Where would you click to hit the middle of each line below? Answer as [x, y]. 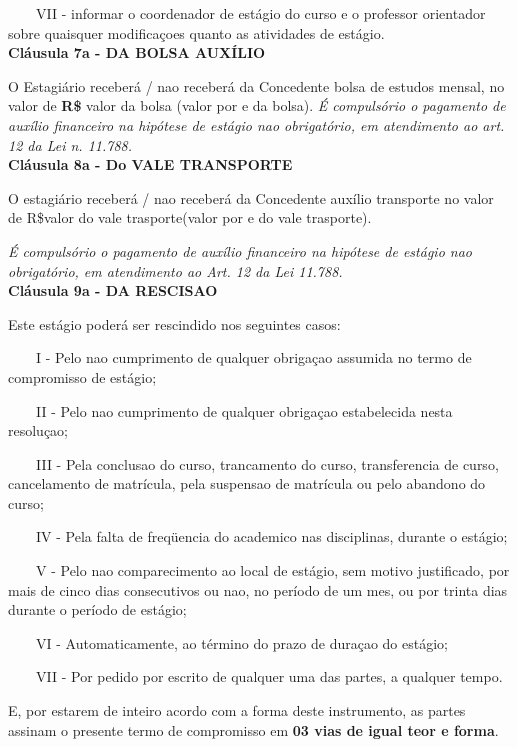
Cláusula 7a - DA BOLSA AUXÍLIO [137, 52]
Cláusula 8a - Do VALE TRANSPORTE [150, 164]
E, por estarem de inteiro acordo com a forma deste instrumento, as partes [237, 710]
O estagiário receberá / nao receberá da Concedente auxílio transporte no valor [251, 197]
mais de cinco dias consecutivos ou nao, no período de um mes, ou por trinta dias [258, 589]
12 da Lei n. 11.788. [70, 144]
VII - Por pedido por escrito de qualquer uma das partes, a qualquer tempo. [269, 676]
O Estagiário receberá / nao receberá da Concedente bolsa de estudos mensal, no [256, 85]
